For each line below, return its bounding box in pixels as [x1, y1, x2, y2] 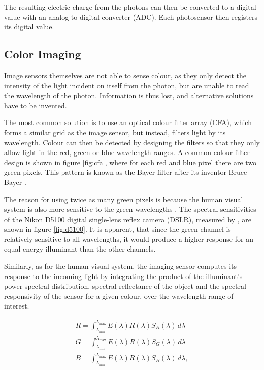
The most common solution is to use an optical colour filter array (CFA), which [4, 117, 252, 128]
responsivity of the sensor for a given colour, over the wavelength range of [4, 290, 234, 301]
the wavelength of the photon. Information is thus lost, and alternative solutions [4, 90, 254, 101]
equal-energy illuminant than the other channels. [4, 243, 156, 254]
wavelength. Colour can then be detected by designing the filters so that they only [4, 137, 260, 147]
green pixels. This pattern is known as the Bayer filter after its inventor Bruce [4, 167, 247, 177]
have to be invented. [4, 100, 67, 110]
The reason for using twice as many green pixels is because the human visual [4, 194, 243, 204]
